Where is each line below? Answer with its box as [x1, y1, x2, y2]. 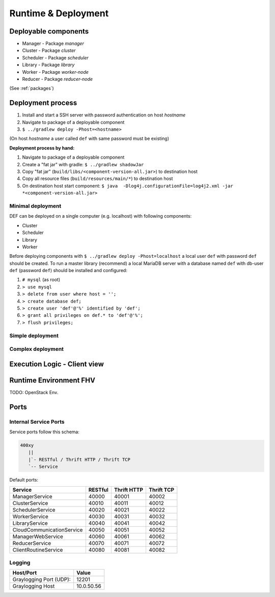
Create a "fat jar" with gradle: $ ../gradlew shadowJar [22, 161, 144, 167]
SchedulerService [12, 506, 56, 513]
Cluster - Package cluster [22, 47, 76, 53]
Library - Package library [22, 62, 75, 68]
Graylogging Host [12, 583, 55, 590]
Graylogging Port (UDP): [12, 576, 71, 583]
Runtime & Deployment [9, 8, 109, 19]
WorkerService [12, 513, 48, 520]
